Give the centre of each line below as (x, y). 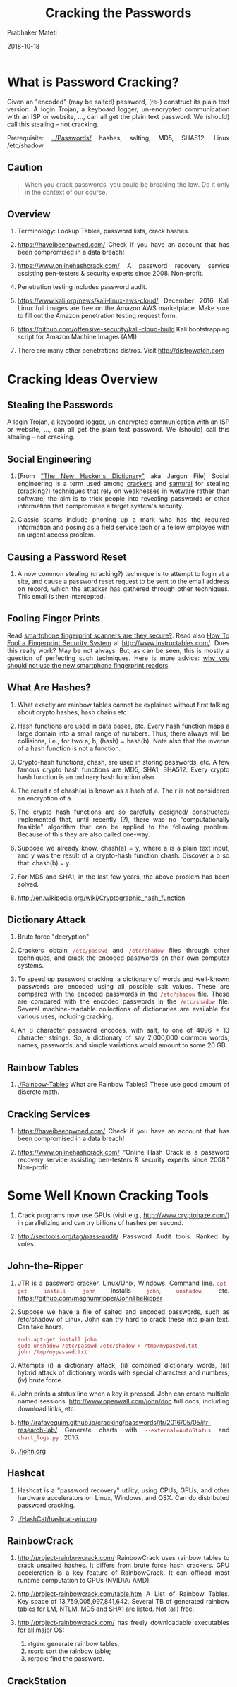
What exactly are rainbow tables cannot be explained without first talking (123, 705)
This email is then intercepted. (61, 596)
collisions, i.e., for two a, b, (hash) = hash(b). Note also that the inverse (123, 741)
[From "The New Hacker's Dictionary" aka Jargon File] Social (123, 476)
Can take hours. (41, 1327)
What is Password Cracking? (93, 82)
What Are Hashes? (49, 688)
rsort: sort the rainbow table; (69, 1651)
